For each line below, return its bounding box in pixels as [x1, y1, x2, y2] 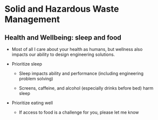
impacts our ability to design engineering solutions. [11, 51, 115, 57]
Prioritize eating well [11, 100, 53, 106]
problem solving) [19, 76, 53, 81]
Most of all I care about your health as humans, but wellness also [11, 47, 143, 52]
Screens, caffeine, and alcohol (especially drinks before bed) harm [19, 85, 154, 91]
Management [4, 14, 60, 25]
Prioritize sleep [11, 61, 43, 67]
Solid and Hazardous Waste [4, 3, 119, 15]
